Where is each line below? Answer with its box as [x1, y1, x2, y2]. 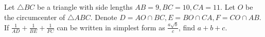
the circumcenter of [4, 11, 65, 22]
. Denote [90, 11, 117, 22]
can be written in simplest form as [57, 22, 165, 32]
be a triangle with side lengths [37, 2, 133, 12]
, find [179, 22, 195, 32]
